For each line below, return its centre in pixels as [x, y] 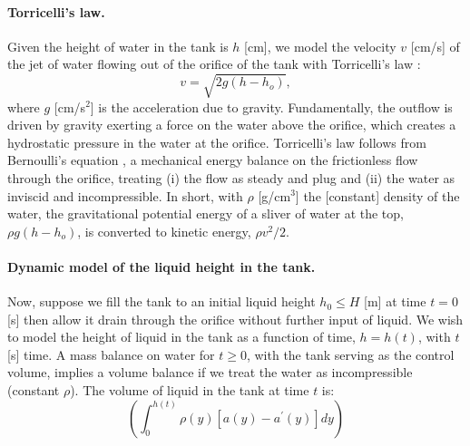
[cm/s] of [435, 46]
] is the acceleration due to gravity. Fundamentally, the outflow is [271, 107]
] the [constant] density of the [377, 195]
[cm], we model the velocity [320, 46]
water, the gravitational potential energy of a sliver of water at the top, [206, 213]
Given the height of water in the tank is [118, 46]
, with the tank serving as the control [350, 354]
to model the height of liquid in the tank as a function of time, [181, 337]
